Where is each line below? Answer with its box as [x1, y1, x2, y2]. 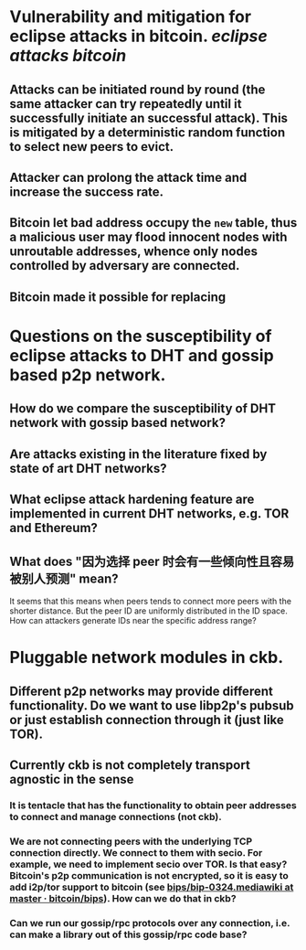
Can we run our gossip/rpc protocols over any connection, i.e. [9, 916, 290, 929]
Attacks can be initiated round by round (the [9, 81, 266, 97]
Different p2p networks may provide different [9, 683, 274, 699]
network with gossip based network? [9, 415, 227, 431]
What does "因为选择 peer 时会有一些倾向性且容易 [9, 553, 295, 569]
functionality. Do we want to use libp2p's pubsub [9, 698, 294, 713]
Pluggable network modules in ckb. [9, 647, 284, 668]
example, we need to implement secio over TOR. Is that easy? [9, 858, 288, 870]
